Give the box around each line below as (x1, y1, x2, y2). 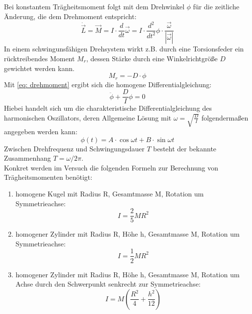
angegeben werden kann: (4, 126, 77, 137)
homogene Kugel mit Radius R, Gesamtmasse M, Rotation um (15, 189, 204, 199)
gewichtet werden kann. (4, 63, 75, 73)
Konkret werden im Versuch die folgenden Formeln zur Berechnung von (4, 162, 219, 172)
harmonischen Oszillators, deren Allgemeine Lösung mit (4, 112, 172, 122)
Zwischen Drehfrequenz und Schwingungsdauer (4, 143, 145, 153)
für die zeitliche (193, 1, 239, 11)
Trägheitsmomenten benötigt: (4, 172, 93, 182)
